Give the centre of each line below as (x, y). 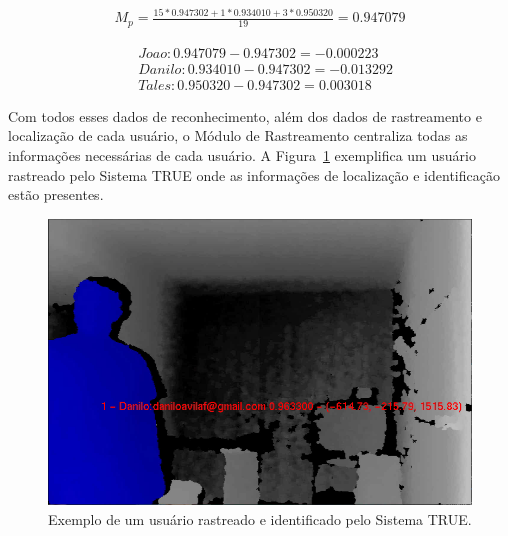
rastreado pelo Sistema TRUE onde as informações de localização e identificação (254, 174)
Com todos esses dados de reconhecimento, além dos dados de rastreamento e (245, 115)
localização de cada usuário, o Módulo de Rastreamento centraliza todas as (238, 135)
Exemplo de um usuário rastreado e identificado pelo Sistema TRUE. (260, 518)
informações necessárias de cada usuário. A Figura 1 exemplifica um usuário (242, 155)
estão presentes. (56, 194)
